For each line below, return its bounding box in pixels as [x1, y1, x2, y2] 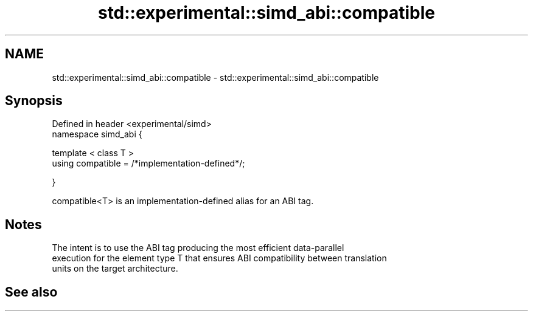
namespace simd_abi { [52, 129, 142, 140]
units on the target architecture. [52, 263, 178, 274]
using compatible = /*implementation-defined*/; [52, 158, 245, 169]
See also [5, 284, 58, 300]
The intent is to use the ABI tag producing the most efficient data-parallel [52, 242, 344, 253]
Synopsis [5, 93, 63, 109]
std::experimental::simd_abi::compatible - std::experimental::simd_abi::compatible [52, 72, 379, 83]
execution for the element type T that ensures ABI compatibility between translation [52, 253, 387, 264]
